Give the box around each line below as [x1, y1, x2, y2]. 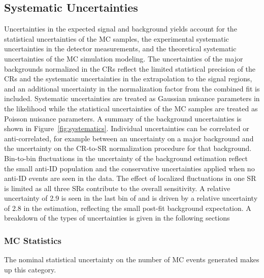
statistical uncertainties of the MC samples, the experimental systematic [4, 33, 229, 44]
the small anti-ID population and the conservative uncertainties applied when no [4, 163, 255, 173]
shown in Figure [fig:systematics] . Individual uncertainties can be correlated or [4, 123, 249, 134]
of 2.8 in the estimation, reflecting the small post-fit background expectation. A [4, 202, 251, 213]
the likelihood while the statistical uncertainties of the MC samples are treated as [4, 103, 258, 113]
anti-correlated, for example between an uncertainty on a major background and [4, 133, 254, 143]
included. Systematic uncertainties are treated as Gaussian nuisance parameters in [4, 93, 260, 104]
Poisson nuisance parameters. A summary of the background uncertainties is [4, 113, 242, 123]
